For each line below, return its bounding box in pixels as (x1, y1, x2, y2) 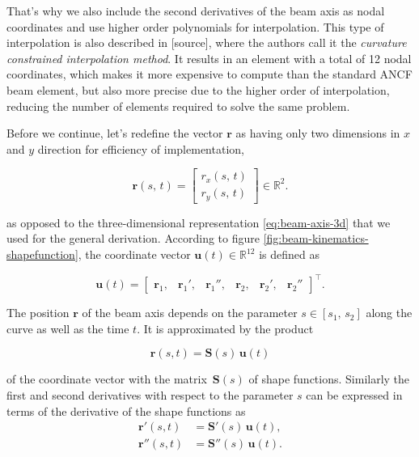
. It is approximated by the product (137, 319, 314, 336)
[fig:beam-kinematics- (263, 230, 369, 247)
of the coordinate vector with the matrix (6, 370, 207, 387)
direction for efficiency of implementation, (37, 140, 244, 157)
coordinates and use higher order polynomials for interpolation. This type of (6, 18, 384, 35)
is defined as (259, 246, 320, 263)
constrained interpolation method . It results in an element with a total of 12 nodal (6, 49, 412, 66)
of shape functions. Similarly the (248, 370, 410, 387)
